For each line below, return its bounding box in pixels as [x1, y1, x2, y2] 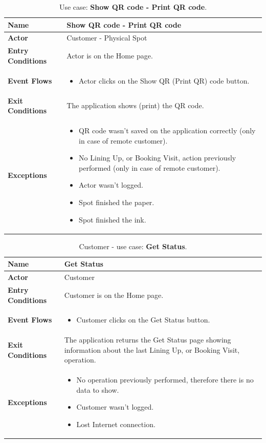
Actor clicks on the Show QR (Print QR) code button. [79, 75, 250, 86]
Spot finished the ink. [79, 214, 146, 225]
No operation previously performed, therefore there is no [76, 374, 254, 385]
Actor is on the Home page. [66, 50, 153, 61]
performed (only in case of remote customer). [79, 162, 220, 173]
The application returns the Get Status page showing [64, 334, 231, 345]
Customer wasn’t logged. [76, 401, 154, 412]
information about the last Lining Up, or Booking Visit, [64, 344, 240, 355]
